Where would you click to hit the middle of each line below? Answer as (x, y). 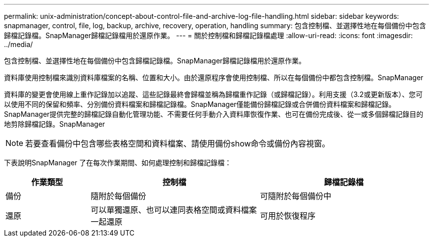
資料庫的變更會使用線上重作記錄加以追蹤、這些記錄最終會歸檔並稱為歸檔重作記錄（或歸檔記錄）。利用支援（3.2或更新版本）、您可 (213, 94)
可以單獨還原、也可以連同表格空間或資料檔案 (174, 210)
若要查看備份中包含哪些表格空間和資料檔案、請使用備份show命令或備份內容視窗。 (178, 144)
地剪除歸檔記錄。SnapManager (55, 124)
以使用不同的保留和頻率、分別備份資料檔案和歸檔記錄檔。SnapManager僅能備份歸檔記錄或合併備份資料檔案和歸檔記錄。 (200, 104)
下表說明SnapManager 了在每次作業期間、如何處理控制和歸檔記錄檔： (118, 163)
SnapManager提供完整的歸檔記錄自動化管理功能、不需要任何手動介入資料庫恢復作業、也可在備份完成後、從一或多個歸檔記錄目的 (214, 114)
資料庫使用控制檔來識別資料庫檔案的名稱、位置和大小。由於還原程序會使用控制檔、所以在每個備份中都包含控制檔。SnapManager (214, 77)
